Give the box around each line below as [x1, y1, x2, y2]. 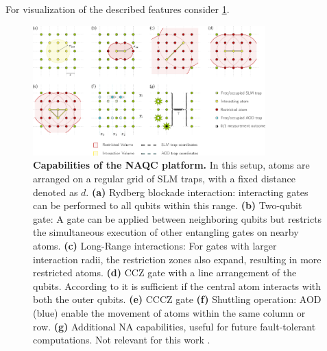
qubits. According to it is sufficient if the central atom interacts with [33, 278, 322, 293]
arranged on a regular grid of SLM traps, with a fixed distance [33, 171, 295, 185]
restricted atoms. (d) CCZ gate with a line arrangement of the [33, 265, 297, 280]
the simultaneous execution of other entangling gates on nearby [33, 225, 299, 239]
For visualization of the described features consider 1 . [5, 2, 230, 16]
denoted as [33, 184, 78, 199]
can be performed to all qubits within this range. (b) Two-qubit [33, 198, 302, 213]
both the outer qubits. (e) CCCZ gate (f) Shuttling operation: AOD [33, 292, 322, 306]
